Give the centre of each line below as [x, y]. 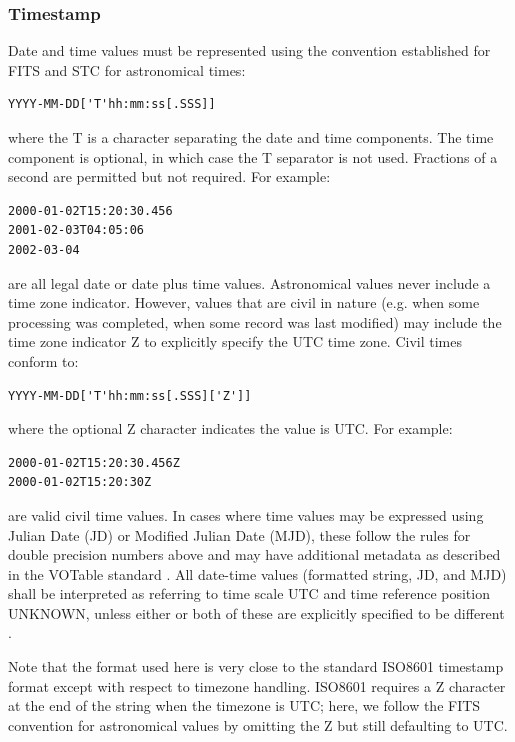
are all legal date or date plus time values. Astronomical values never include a [249, 282]
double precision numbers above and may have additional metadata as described [254, 554]
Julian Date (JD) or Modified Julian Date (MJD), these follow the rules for [239, 534]
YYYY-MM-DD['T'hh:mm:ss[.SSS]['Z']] [130, 395]
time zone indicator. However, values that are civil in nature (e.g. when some [244, 302]
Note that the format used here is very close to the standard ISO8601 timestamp [256, 666]
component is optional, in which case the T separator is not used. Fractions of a [253, 156]
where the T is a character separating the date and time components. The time [251, 137]
